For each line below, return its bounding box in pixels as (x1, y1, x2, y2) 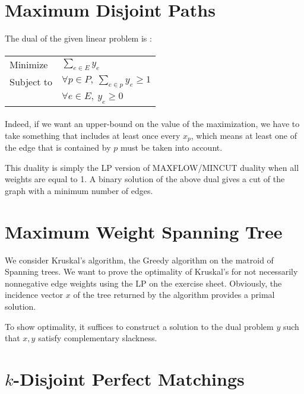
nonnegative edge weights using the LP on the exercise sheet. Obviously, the (5, 277, 282, 289)
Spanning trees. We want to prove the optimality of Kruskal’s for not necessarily (5, 265, 298, 278)
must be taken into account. (120, 141, 223, 154)
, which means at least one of (191, 129, 297, 141)
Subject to (9, 75, 53, 89)
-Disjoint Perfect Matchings (13, 366, 245, 390)
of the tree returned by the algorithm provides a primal (73, 288, 275, 301)
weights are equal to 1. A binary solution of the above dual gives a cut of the (5, 173, 285, 185)
